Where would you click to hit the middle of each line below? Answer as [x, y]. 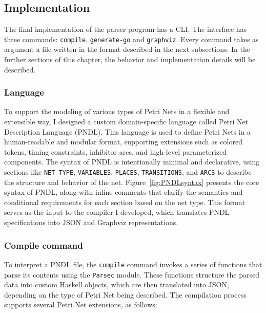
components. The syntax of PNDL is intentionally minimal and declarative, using [132, 162]
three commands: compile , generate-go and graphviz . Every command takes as [131, 39]
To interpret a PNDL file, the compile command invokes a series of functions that [133, 264]
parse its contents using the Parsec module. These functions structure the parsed [132, 274]
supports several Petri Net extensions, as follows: [81, 305]
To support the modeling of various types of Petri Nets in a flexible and [117, 111]
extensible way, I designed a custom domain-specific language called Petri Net [126, 122]
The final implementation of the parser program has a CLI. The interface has [126, 29]
